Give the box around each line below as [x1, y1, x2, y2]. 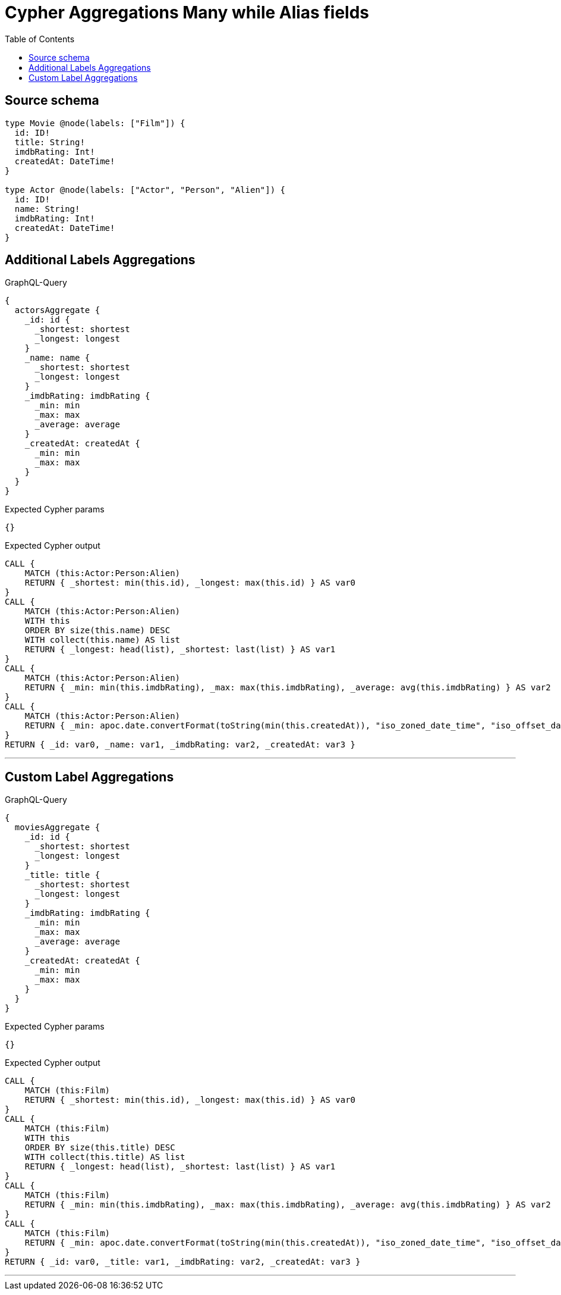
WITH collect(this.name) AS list [24, 635, 181, 645]
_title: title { [24, 870, 100, 880]
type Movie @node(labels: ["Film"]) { [5, 118, 185, 128]
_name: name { [24, 353, 90, 363]
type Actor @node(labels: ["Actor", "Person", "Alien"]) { [5, 184, 286, 195]
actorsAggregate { [14, 305, 100, 315]
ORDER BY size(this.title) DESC [24, 1143, 175, 1153]
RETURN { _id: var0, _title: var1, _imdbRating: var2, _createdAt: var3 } [5, 1257, 361, 1267]
